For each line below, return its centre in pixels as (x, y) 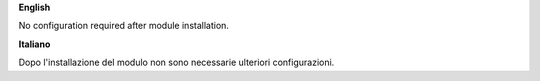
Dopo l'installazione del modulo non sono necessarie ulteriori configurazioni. (176, 62)
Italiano (34, 44)
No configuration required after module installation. (124, 26)
